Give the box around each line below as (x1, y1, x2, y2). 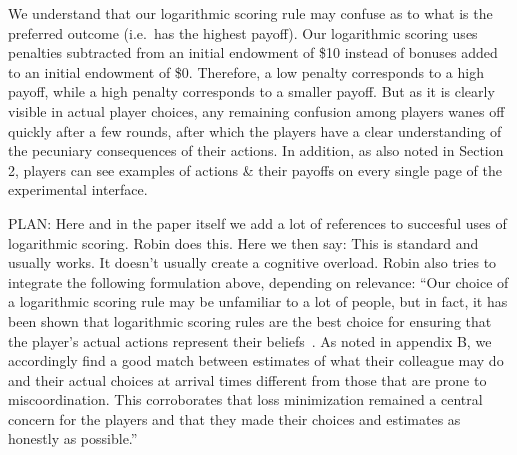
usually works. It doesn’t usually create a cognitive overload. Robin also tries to (8, 252, 497, 273)
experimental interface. (8, 179, 148, 200)
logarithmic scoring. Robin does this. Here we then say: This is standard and (8, 232, 479, 253)
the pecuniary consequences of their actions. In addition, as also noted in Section (8, 140, 504, 161)
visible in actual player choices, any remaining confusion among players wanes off (8, 100, 505, 121)
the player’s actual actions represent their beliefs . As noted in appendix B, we (8, 330, 492, 351)
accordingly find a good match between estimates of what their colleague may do (8, 350, 504, 371)
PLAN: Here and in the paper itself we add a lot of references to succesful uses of (8, 212, 507, 233)
